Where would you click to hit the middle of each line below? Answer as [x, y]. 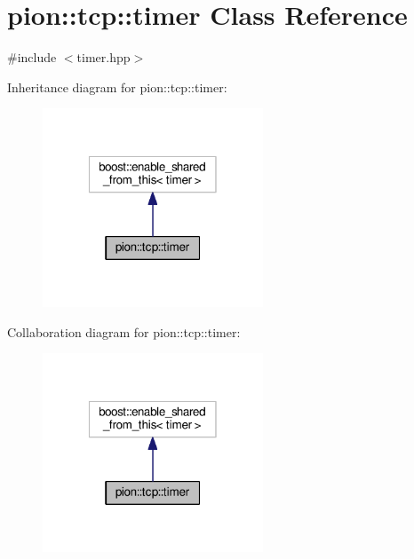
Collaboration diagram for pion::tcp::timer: [124, 331]
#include [32, 57]
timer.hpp [103, 57]
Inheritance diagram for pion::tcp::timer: [117, 87]
